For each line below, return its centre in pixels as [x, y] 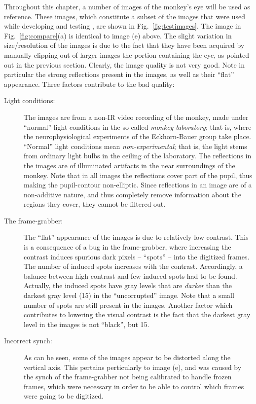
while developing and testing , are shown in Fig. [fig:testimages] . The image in [123, 26]
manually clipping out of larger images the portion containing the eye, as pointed [127, 55]
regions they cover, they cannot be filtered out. [95, 204]
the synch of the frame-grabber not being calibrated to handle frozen [128, 377]
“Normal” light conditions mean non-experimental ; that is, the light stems [135, 146]
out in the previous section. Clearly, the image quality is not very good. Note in [125, 64]
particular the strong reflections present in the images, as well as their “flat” [119, 74]
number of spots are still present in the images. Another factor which [128, 305]
